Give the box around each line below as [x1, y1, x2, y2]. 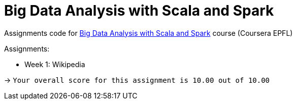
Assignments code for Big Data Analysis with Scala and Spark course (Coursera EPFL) [4, 28, 293, 37]
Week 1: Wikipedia [24, 60, 85, 69]
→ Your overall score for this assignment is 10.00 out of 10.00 [4, 75, 270, 84]
